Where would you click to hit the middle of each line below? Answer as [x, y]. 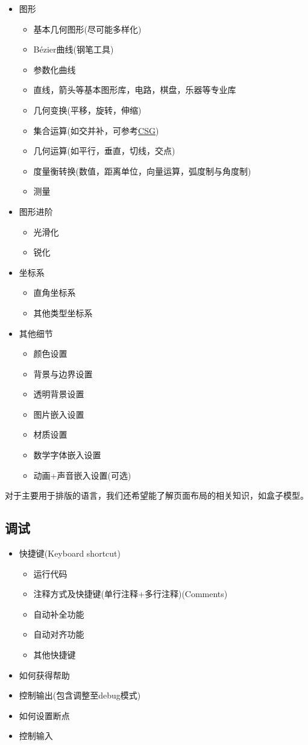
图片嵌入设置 [59, 414]
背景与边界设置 [63, 373]
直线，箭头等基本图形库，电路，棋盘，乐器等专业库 [135, 90]
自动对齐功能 [59, 634]
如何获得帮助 [44, 675]
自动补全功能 [59, 614]
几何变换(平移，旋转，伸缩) [87, 110]
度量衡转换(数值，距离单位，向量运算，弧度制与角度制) [142, 171]
